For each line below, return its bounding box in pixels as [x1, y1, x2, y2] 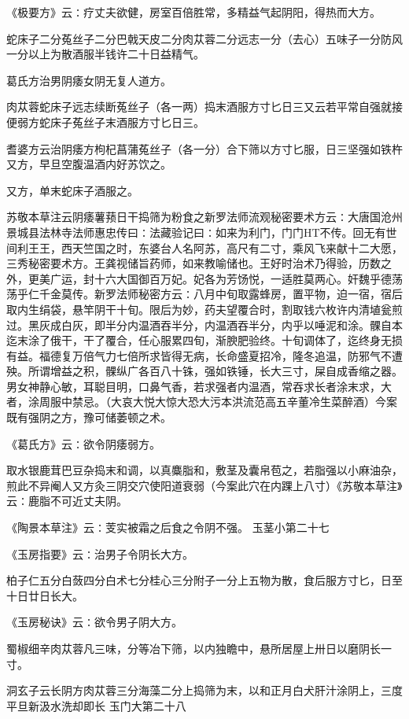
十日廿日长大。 [6, 587, 83, 603]
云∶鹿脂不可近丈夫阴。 [6, 492, 127, 509]
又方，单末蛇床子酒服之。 [6, 182, 138, 198]
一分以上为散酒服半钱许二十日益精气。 [6, 46, 204, 62]
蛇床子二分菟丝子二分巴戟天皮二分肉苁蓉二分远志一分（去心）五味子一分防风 [6, 30, 403, 46]
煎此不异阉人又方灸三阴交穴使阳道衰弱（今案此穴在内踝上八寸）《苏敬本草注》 [6, 477, 403, 493]
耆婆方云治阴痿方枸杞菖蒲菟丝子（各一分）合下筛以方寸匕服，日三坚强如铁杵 [6, 140, 403, 157]
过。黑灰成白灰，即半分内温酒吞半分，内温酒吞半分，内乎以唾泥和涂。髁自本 [6, 316, 403, 333]
